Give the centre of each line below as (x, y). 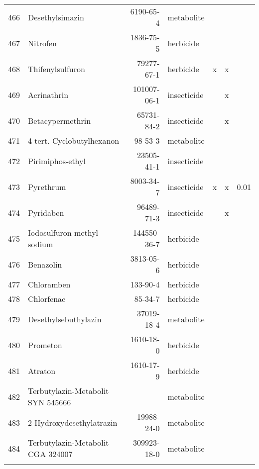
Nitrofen (42, 43)
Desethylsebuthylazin (65, 319)
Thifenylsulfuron (57, 69)
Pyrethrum (47, 187)
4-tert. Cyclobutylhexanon (74, 141)
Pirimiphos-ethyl (57, 161)
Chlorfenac (47, 299)
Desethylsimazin (56, 17)
